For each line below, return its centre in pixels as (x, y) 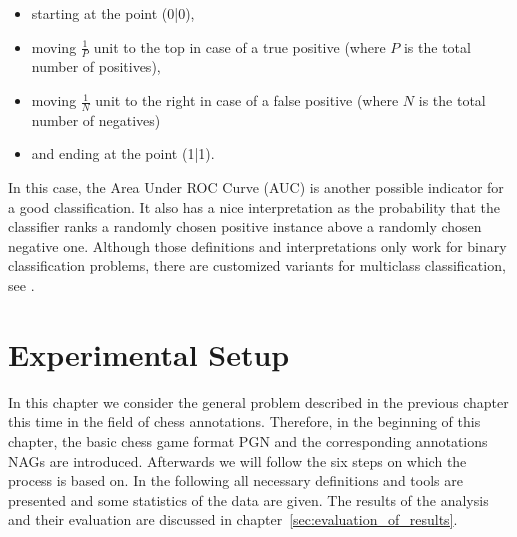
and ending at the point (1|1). (123, 153)
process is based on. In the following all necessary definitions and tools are (235, 480)
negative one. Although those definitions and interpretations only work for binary (257, 245)
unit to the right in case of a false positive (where (247, 100)
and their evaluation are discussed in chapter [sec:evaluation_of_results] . (233, 519)
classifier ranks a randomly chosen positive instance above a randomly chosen (245, 226)
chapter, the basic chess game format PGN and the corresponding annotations (248, 440)
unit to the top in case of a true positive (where (239, 46)
